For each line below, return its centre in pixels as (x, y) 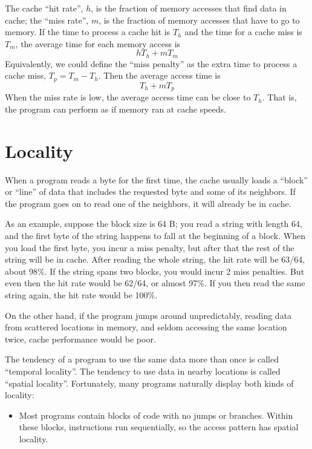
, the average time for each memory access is (98, 43)
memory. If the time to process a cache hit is (88, 32)
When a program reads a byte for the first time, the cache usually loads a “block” (156, 179)
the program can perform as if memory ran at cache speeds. (115, 109)
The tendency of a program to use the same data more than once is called (142, 359)
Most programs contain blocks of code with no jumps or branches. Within (156, 415)
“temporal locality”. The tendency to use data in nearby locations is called (143, 371)
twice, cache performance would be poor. (80, 339)
